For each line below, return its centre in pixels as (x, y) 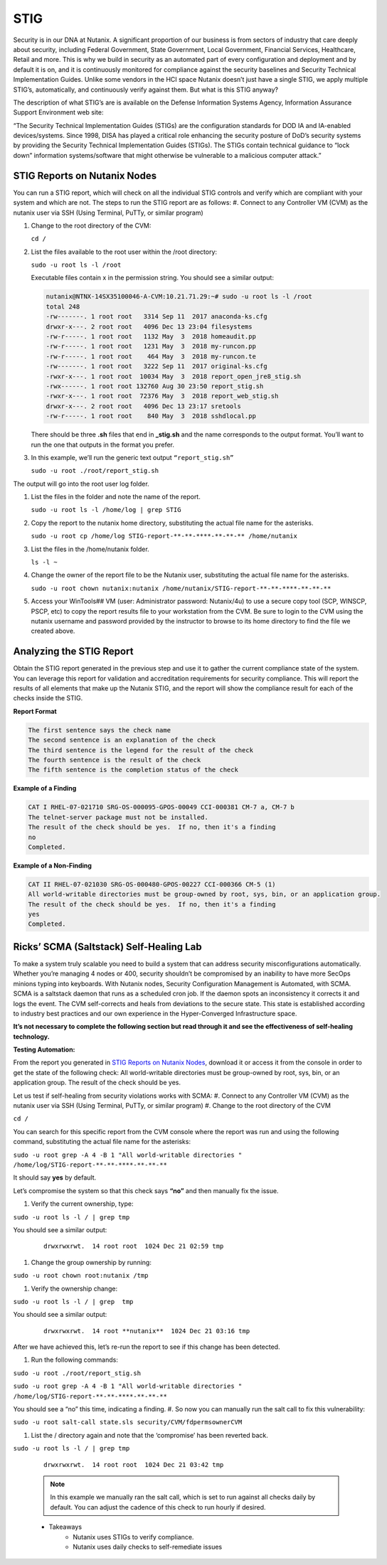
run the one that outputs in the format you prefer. (102, 444)
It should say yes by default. (55, 1177)
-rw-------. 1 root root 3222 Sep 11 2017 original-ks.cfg (157, 367)
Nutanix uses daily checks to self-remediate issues (148, 1547)
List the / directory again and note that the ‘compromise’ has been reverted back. (149, 1435)
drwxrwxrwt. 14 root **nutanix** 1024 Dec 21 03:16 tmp (147, 1331)
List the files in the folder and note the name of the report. (116, 497)
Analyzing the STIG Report (73, 652)
